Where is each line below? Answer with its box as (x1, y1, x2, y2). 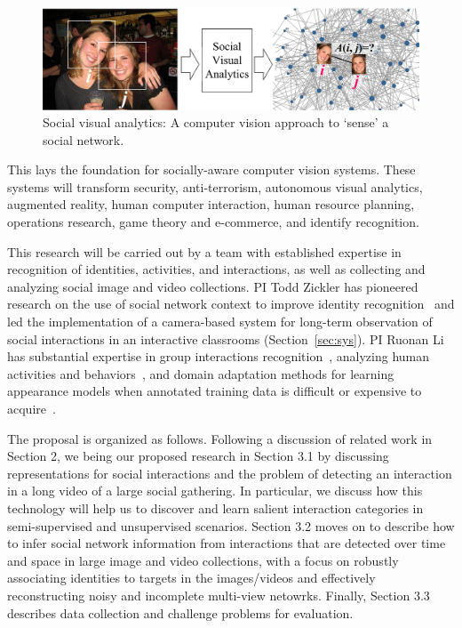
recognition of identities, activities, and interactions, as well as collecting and (7, 260, 426, 278)
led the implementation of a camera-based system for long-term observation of (7, 312, 433, 331)
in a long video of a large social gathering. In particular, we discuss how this (7, 481, 423, 500)
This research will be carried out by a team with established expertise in (7, 242, 402, 261)
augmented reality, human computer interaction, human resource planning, (7, 195, 415, 213)
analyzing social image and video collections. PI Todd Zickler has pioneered (7, 277, 418, 295)
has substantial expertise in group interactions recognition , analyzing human (7, 347, 430, 366)
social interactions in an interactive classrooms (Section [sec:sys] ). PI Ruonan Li (7, 329, 444, 348)
